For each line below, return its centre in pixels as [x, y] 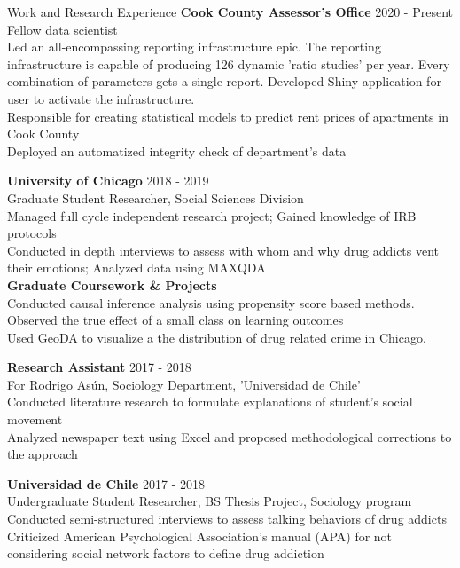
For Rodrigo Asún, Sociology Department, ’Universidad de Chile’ [184, 384]
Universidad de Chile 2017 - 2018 [106, 483]
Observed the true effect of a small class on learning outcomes [175, 320]
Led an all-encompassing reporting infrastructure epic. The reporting [194, 47]
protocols [32, 233]
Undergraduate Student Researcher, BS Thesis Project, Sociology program [210, 501]
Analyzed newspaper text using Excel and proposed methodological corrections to [230, 436]
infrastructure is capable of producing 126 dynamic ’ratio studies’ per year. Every [229, 63]
